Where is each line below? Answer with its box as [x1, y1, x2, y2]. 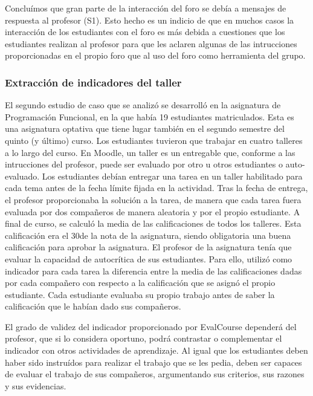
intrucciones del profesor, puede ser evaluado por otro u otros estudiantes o [5, 158, 283, 170]
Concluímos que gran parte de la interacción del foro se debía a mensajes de [5, 2, 286, 14]
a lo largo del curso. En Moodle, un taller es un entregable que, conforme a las [5, 146, 295, 158]
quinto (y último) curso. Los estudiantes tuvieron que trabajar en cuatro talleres [5, 134, 303, 146]
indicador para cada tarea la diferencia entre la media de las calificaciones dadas [5, 264, 302, 277]
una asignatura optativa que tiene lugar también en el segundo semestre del [5, 122, 285, 135]
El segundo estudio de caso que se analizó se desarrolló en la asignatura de [5, 99, 281, 111]
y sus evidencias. [5, 379, 66, 392]
